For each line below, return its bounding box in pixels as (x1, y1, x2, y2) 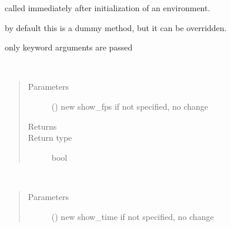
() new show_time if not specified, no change (51, 210, 214, 222)
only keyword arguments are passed (5, 41, 133, 53)
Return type (28, 131, 72, 144)
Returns (28, 120, 57, 132)
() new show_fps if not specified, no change (51, 100, 209, 112)
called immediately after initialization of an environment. (5, 2, 210, 13)
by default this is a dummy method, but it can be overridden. (5, 21, 227, 33)
